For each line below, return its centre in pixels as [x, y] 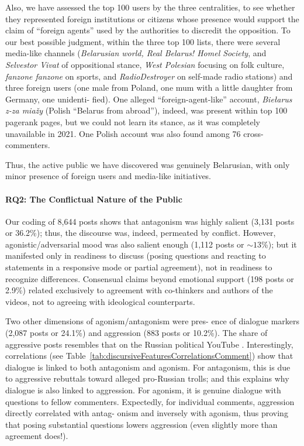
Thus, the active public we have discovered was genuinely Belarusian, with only [148, 164]
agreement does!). [37, 436]
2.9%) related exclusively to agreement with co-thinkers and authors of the [139, 290]
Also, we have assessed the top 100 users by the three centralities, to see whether [150, 7]
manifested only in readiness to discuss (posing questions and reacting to [136, 255]
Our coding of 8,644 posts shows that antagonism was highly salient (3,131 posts [150, 221]
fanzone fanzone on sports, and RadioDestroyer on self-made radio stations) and [149, 76]
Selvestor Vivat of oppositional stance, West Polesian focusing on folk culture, [145, 64]
